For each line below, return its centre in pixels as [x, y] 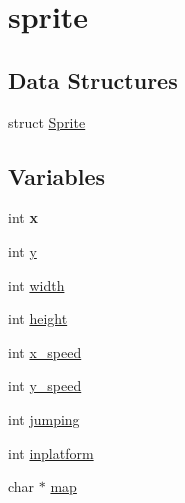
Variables [57, 175]
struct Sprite [47, 121]
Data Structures [93, 79]
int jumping [44, 418]
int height [38, 318]
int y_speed [45, 385]
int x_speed [45, 351]
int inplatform [51, 452]
